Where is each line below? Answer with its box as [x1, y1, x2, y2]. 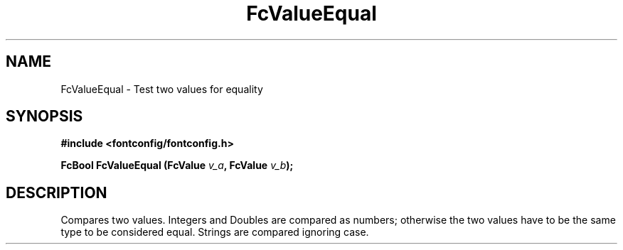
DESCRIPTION [6, 183, 107, 202]
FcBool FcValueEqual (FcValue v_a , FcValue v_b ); [60, 159, 294, 172]
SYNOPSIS [6, 107, 83, 126]
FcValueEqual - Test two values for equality [60, 82, 263, 95]
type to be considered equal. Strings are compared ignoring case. [60, 226, 369, 239]
